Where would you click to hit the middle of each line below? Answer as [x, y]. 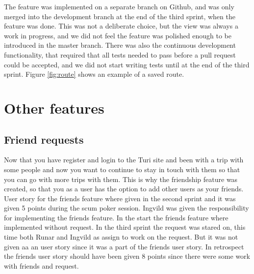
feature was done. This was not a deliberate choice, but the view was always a [121, 26]
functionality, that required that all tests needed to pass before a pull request [120, 54]
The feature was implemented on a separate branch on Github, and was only [119, 6]
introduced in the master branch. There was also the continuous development [120, 45]
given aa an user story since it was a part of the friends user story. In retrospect [124, 246]
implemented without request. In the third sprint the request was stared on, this [125, 227]
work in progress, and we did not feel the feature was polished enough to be [118, 35]
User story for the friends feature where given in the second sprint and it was [120, 198]
